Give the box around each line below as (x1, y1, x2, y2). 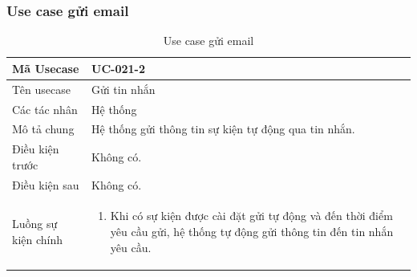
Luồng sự (12, 215, 58, 232)
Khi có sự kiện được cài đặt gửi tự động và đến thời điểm (110, 207, 393, 224)
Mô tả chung (12, 120, 75, 137)
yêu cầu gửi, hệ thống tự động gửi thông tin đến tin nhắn (110, 223, 394, 240)
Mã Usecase (12, 59, 79, 76)
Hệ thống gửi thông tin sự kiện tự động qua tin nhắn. (91, 120, 355, 137)
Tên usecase (12, 80, 71, 97)
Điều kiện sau (12, 176, 79, 193)
